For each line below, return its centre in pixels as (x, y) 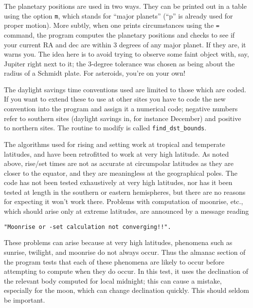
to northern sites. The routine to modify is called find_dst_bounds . (105, 128)
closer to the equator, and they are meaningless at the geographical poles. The (121, 173)
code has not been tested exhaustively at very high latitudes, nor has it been (118, 182)
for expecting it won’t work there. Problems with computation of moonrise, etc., (124, 201)
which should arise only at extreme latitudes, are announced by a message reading (126, 211)
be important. (25, 299)
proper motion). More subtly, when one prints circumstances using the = (112, 25)
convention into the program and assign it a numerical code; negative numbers (121, 109)
